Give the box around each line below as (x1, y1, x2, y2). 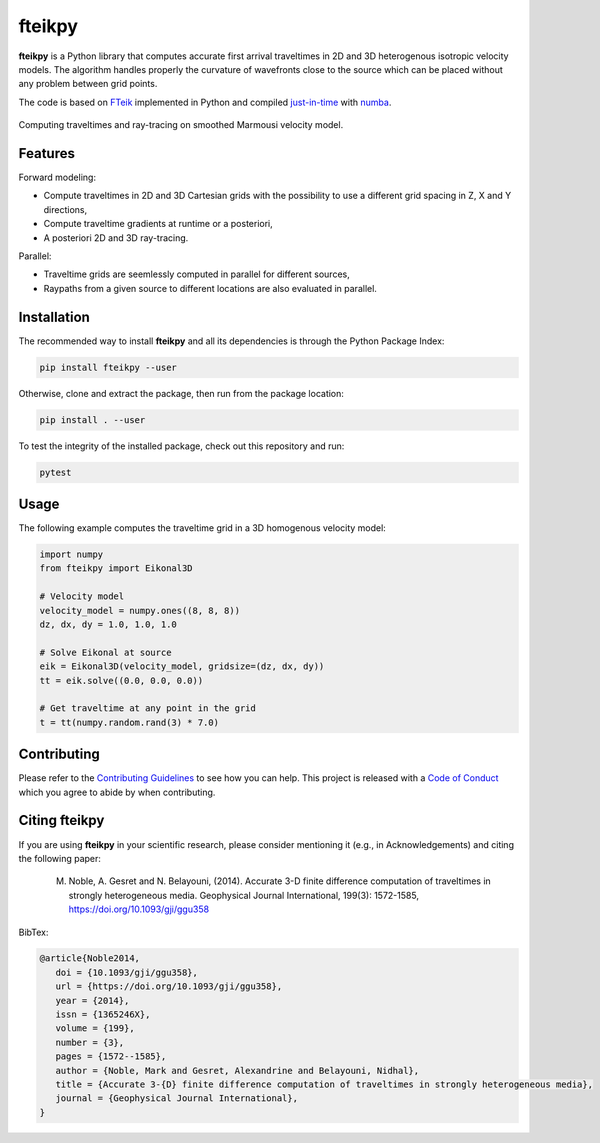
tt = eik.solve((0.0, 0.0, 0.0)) (39, 675, 204, 686)
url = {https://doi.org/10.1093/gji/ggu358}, (55, 981, 283, 992)
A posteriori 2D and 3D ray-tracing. (43, 231, 189, 244)
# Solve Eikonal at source (39, 646, 172, 658)
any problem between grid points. (18, 78, 158, 90)
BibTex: (18, 926, 49, 938)
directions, (43, 203, 88, 215)
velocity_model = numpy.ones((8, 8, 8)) (39, 605, 240, 616)
